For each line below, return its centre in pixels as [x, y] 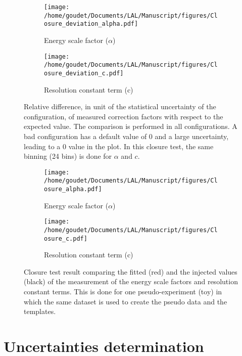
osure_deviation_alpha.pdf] [91, 24]
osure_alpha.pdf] [73, 189]
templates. [40, 311]
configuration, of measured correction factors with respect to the [124, 116]
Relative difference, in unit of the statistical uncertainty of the [120, 106]
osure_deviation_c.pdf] [84, 73]
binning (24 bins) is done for [68, 156]
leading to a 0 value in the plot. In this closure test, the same [119, 146]
